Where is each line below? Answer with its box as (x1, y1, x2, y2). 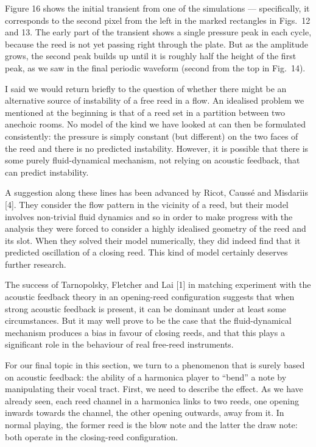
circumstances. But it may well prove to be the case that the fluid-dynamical (5, 314, 292, 327)
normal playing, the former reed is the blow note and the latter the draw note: (5, 418, 298, 431)
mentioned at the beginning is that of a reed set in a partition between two (5, 105, 285, 118)
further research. (5, 257, 66, 270)
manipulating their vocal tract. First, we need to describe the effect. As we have (5, 382, 303, 395)
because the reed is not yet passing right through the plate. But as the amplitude (5, 37, 309, 50)
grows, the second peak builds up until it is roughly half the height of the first (5, 49, 297, 62)
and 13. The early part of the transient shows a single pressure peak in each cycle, (5, 26, 312, 38)
